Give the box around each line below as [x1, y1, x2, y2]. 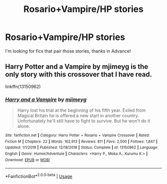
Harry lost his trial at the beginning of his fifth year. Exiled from [17, 107, 146, 113]
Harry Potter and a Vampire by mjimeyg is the [5, 62, 148, 71]
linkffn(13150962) [5, 83, 41, 89]
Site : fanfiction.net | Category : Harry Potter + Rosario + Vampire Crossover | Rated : [5, 133, 150, 138]
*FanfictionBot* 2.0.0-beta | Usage [5, 173, 73, 179]
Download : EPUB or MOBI [5, 157, 50, 163]
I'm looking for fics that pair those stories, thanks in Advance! [5, 48, 131, 54]
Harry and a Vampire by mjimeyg [5, 96, 87, 103]
